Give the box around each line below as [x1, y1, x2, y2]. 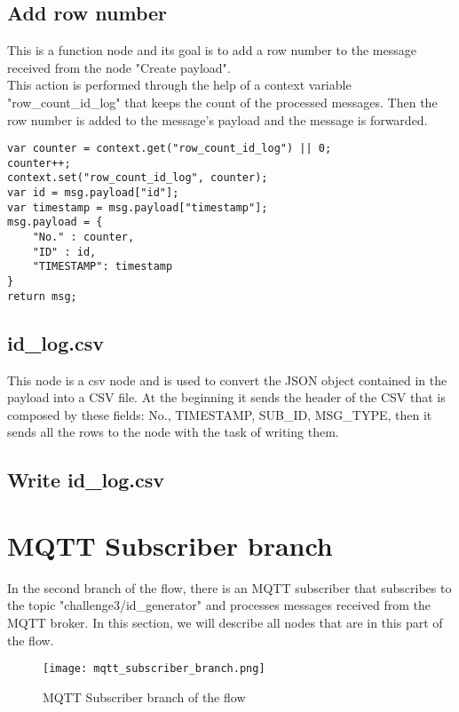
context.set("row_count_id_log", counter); [7, 171, 268, 185]
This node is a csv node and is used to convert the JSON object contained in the [7, 370, 447, 389]
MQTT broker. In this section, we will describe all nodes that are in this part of [7, 613, 443, 632]
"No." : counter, [32, 231, 135, 244]
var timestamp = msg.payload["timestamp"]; [7, 201, 268, 214]
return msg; [7, 289, 77, 303]
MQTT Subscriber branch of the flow [43, 687, 246, 706]
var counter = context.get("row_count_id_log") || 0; [7, 142, 332, 155]
